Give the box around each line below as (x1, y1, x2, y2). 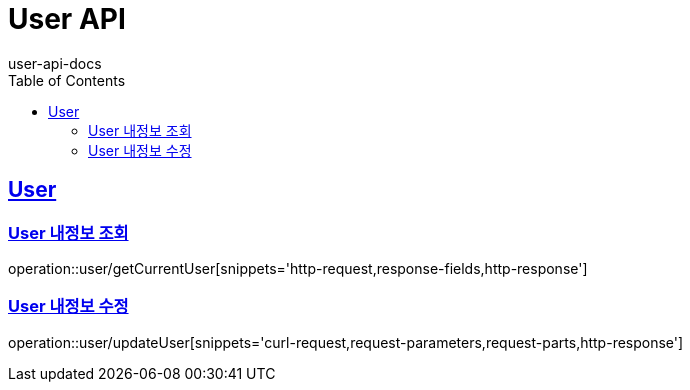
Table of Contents (8, 71, 126, 89)
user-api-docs (8, 54, 102, 72)
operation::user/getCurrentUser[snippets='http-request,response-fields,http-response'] (8, 259, 588, 277)
